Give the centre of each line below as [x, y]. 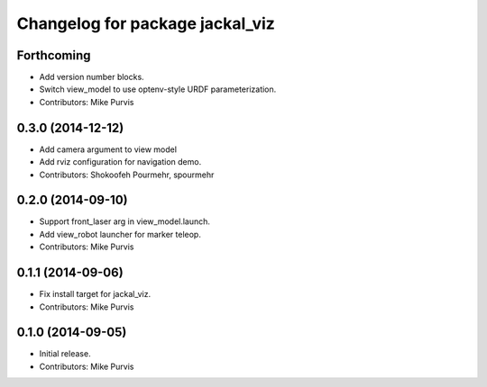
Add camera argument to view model [108, 149]
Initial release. [65, 354]
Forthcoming [54, 55]
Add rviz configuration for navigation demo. [120, 162]
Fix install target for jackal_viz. [95, 294]
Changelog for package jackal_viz [146, 23]
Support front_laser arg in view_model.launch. [125, 221]
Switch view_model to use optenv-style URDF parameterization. [158, 89]
